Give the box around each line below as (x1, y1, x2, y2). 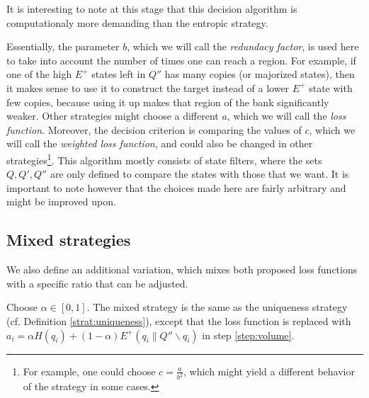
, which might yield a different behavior (183, 363, 355, 378)
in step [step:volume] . (202, 327, 295, 342)
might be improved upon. (6, 194, 116, 209)
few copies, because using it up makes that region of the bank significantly (6, 94, 329, 109)
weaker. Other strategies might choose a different (6, 108, 219, 123)
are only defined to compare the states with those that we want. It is (50, 166, 349, 181)
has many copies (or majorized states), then (164, 67, 355, 81)
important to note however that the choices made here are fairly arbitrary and (6, 180, 346, 195)
